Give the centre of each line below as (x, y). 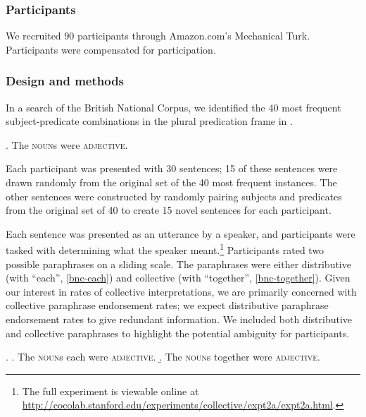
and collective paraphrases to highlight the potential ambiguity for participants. (178, 333)
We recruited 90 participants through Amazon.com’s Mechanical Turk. (158, 36)
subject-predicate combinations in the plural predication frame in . (149, 121)
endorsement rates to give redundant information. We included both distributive (179, 319)
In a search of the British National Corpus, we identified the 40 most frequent (173, 107)
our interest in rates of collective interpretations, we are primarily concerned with (181, 291)
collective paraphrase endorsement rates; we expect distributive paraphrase (167, 305)
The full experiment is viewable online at (111, 391)
